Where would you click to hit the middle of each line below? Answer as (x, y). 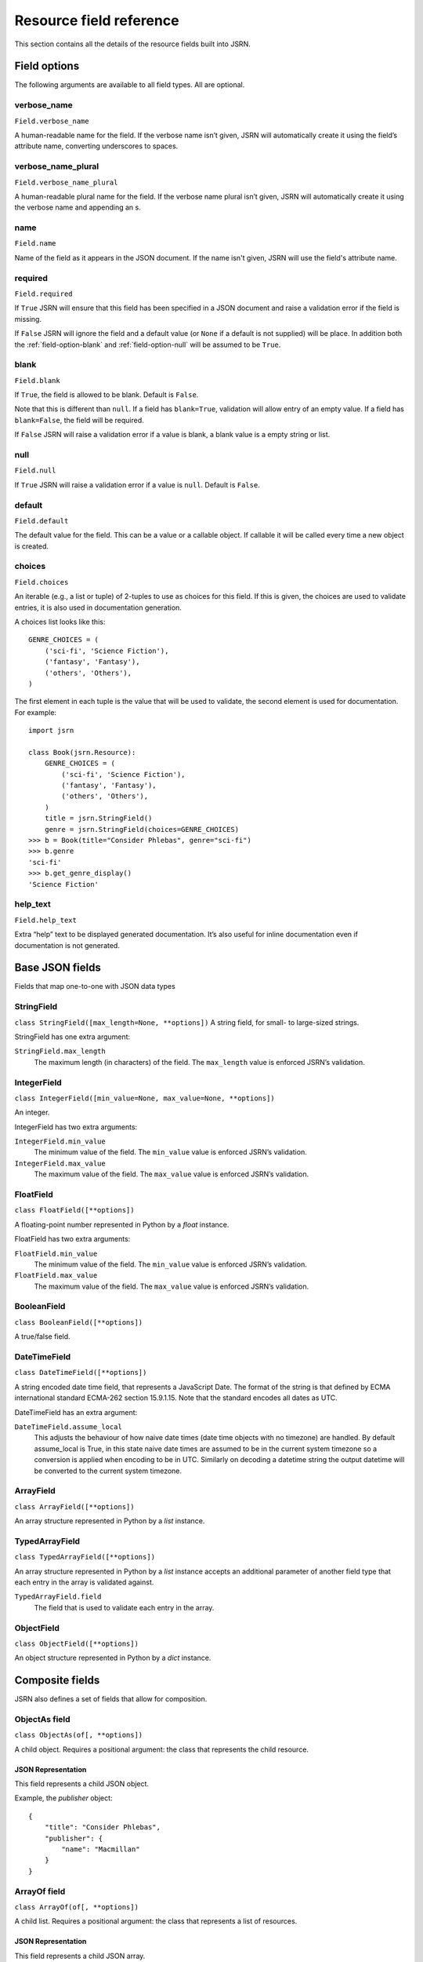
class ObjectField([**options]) (76, 1643)
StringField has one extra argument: (72, 1037)
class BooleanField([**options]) (79, 1322)
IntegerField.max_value (60, 1163)
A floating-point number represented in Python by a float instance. (122, 1224)
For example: (36, 712)
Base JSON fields (58, 968)
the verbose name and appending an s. (78, 207)
